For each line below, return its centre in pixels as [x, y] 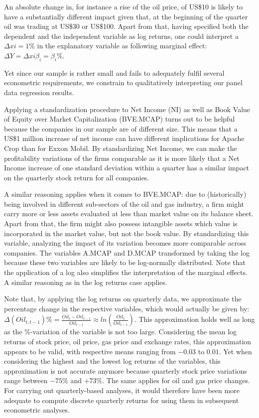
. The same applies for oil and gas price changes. [176, 380]
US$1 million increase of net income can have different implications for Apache [124, 138]
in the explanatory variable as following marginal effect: [122, 46]
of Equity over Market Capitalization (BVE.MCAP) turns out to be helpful [120, 119]
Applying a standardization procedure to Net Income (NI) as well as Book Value [127, 109]
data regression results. [39, 92]
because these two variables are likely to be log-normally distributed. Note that [125, 262]
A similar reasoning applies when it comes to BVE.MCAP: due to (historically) [125, 194]
